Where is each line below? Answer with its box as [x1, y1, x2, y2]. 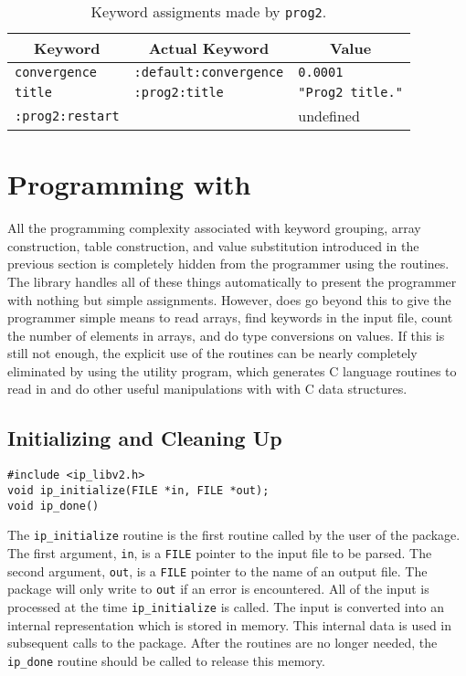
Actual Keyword [148, 37, 270, 58]
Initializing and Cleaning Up [7, 424, 282, 452]
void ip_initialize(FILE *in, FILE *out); [7, 483, 270, 497]
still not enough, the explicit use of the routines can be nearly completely [7, 343, 418, 363]
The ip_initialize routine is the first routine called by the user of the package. [7, 525, 461, 544]
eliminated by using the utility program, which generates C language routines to [7, 361, 457, 380]
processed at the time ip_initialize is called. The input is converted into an [7, 597, 445, 616]
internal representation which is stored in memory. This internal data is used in [7, 615, 452, 634]
